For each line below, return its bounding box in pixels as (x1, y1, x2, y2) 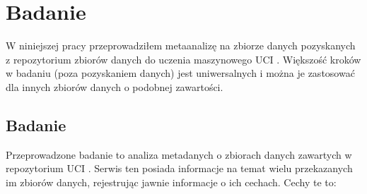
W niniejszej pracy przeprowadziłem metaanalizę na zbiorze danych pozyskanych (6, 38, 356, 53)
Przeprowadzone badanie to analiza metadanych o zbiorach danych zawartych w (6, 147, 352, 162)
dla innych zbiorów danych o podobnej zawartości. (6, 79, 223, 94)
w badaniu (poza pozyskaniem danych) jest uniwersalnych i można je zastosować (6, 66, 355, 80)
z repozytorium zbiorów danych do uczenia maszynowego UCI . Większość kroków (6, 51, 361, 66)
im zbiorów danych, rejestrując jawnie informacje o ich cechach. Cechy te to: (6, 174, 337, 189)
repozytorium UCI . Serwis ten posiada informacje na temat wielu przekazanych (6, 161, 353, 176)
